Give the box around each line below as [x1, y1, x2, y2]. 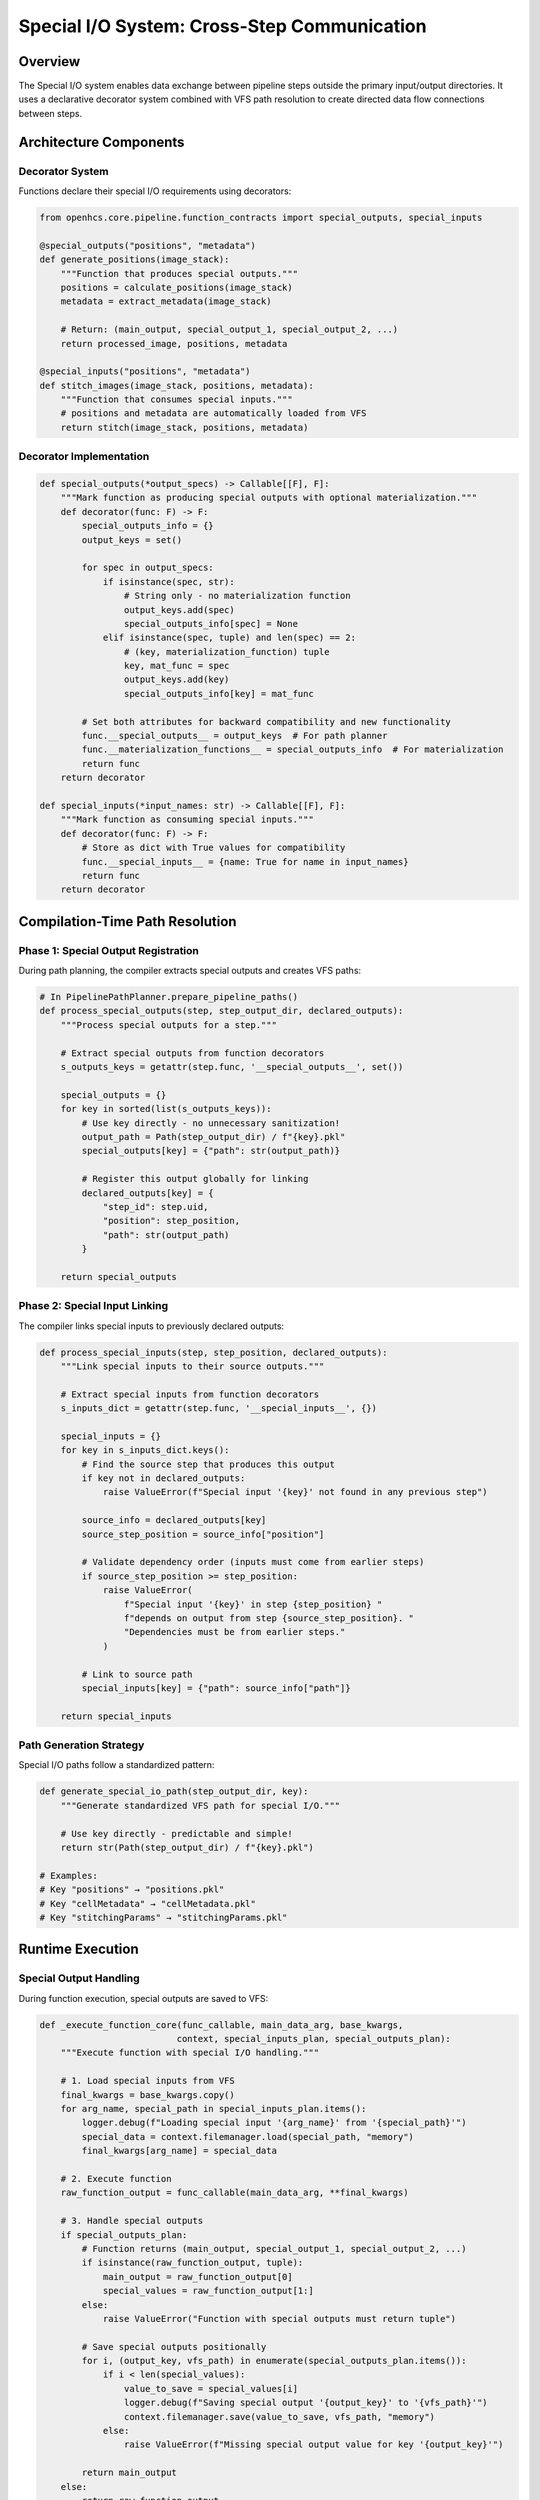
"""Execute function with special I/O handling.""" [60, 2047, 320, 2059]
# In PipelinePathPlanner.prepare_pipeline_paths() [39, 991, 299, 1003]
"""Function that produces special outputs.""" [60, 268, 299, 279]
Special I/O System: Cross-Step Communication [18, 15, 427, 37]
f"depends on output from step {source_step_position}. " [123, 1613, 415, 1624]
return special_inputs [60, 1710, 172, 1722]
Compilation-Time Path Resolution [18, 913, 237, 930]
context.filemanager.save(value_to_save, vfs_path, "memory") [123, 2411, 435, 2422]
